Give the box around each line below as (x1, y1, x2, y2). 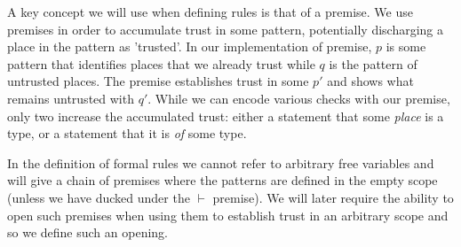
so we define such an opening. (7, 223, 168, 242)
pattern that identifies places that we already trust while (7, 54, 315, 73)
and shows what (327, 72, 414, 90)
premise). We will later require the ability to (212, 188, 454, 206)
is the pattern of (329, 54, 417, 73)
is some (385, 37, 426, 56)
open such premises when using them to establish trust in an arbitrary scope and (7, 205, 449, 224)
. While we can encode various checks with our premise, (147, 89, 450, 107)
